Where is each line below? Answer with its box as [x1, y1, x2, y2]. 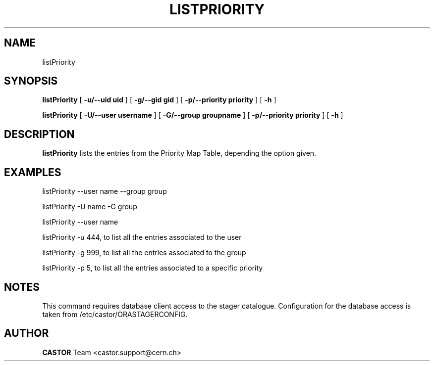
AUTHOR [4, 327, 49, 340]
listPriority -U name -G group [42, 202, 137, 211]
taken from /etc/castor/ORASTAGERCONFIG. [42, 310, 188, 319]
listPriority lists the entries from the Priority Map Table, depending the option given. [42, 149, 317, 158]
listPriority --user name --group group [42, 187, 167, 196]
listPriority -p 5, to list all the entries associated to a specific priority [42, 264, 263, 273]
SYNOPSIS [4, 75, 58, 88]
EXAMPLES [4, 166, 61, 179]
